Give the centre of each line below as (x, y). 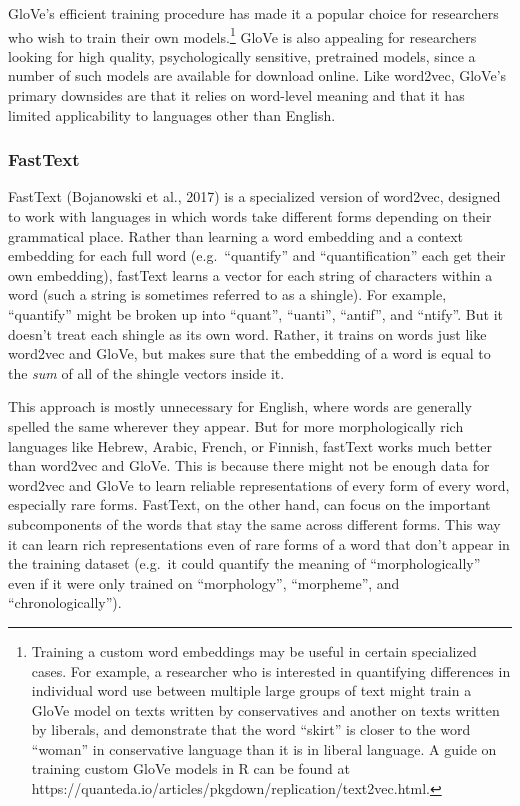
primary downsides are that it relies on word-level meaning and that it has (236, 95)
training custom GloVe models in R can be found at (191, 768)
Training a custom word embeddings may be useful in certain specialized (254, 650)
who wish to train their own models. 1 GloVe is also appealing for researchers (242, 35)
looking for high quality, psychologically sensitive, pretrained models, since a (242, 55)
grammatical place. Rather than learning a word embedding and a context (235, 235)
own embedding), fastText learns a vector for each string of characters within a (250, 274)
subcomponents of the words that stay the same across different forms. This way (254, 523)
